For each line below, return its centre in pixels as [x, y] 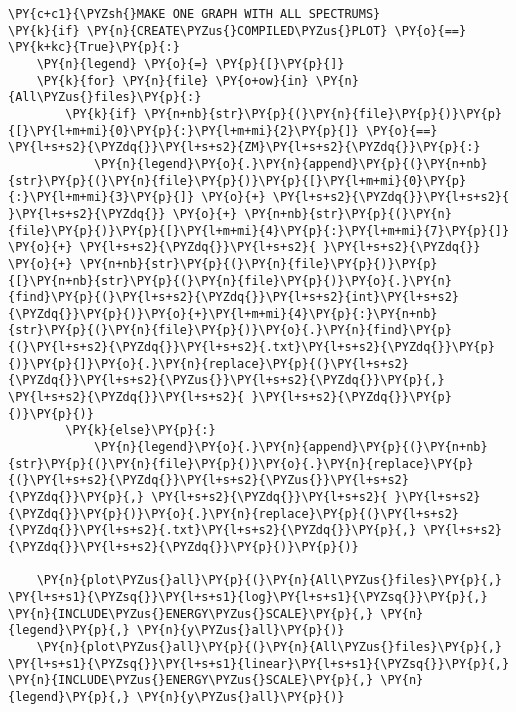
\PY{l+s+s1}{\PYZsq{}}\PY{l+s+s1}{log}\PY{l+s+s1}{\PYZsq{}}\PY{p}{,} [248, 596]
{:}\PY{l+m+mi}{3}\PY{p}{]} [101, 197]
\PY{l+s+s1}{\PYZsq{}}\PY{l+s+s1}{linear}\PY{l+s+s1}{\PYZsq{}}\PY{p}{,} [259, 663]
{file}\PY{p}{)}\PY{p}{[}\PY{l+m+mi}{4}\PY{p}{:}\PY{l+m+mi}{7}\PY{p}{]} [259, 230]
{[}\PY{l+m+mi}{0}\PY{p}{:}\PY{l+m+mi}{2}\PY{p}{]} [183, 130]
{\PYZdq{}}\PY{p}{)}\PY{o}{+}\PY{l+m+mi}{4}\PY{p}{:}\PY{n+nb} [223, 313]
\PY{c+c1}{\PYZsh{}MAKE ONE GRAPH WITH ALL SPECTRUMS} [194, 14]
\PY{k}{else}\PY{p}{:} [140, 430]
